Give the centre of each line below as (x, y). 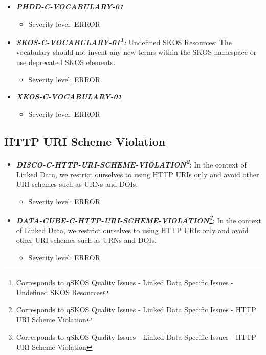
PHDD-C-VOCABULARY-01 (70, 6)
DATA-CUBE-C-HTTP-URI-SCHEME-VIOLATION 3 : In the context (139, 219)
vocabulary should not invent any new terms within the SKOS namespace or (136, 52)
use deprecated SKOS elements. (66, 62)
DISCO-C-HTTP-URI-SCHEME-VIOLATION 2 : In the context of (131, 163)
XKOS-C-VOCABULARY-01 (69, 97)
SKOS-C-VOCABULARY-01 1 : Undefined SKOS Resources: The (124, 41)
